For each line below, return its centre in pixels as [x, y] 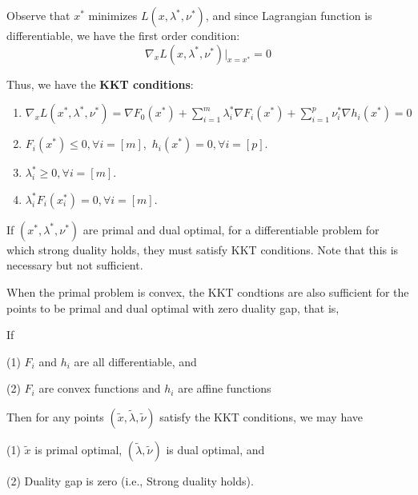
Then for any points [55, 416]
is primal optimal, [78, 449]
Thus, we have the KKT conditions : [100, 84]
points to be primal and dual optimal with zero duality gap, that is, [173, 307]
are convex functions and [100, 388]
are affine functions [225, 388]
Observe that [38, 15]
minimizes [113, 15]
